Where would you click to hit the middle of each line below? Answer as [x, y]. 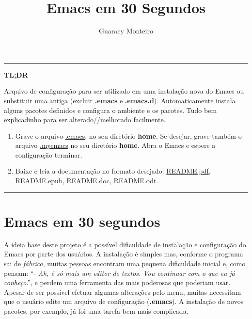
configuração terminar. [49, 154]
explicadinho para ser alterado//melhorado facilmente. [85, 120]
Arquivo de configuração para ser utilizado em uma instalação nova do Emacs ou [124, 91]
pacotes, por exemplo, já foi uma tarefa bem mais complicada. [96, 311]
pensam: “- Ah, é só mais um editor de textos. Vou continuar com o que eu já [119, 273]
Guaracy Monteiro [126, 31]
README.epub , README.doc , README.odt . [87, 181]
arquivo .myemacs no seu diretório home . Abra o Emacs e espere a [115, 145]
